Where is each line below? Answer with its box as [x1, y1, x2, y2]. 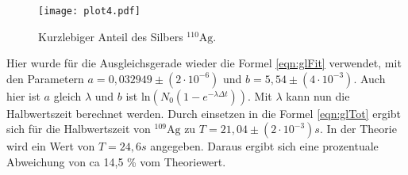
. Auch [353, 70, 386, 86]
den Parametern [6, 70, 84, 86]
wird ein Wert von [6, 138, 95, 154]
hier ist [6, 87, 40, 104]
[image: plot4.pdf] [38, 6, 140, 17]
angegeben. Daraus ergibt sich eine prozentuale [150, 138, 379, 154]
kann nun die [286, 87, 350, 104]
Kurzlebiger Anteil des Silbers [38, 28, 183, 44]
